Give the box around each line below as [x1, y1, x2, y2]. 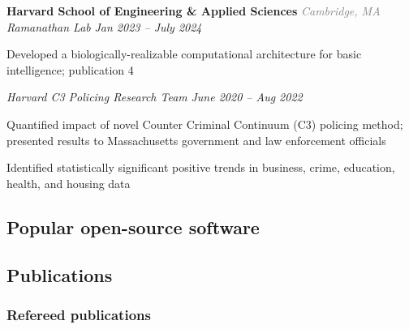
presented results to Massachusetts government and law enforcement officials [6, 131, 386, 148]
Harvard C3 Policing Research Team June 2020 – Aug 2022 [6, 88, 303, 105]
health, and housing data [6, 174, 131, 191]
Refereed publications [6, 304, 151, 324]
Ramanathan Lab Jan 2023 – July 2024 [6, 18, 202, 35]
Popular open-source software [6, 214, 260, 239]
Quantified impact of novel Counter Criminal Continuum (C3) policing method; [6, 115, 403, 132]
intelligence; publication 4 [6, 61, 134, 78]
